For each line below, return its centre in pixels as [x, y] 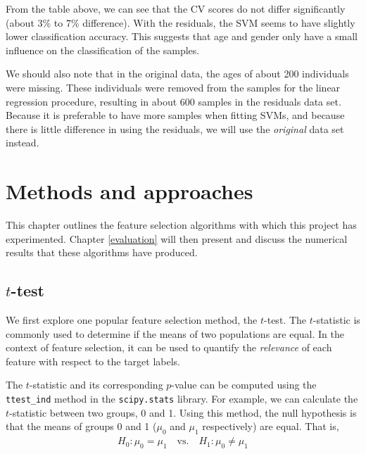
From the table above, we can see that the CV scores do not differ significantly [176, 8]
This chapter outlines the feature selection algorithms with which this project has [181, 225]
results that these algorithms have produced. [102, 252]
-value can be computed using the [244, 385]
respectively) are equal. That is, [271, 426]
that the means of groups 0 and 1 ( [81, 426]
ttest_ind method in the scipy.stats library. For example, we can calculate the [182, 399]
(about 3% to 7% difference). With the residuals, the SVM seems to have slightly [181, 22]
